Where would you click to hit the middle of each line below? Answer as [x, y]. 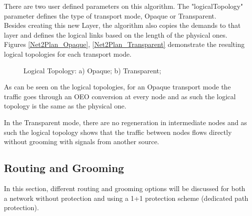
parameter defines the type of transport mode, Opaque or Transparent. [110, 15]
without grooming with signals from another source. [82, 141]
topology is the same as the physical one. [65, 106]
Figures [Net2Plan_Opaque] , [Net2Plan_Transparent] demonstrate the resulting [124, 44]
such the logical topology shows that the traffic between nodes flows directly [118, 132]
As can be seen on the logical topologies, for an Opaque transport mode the [117, 87]
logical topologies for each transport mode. [68, 54]
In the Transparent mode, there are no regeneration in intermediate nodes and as [126, 122]
